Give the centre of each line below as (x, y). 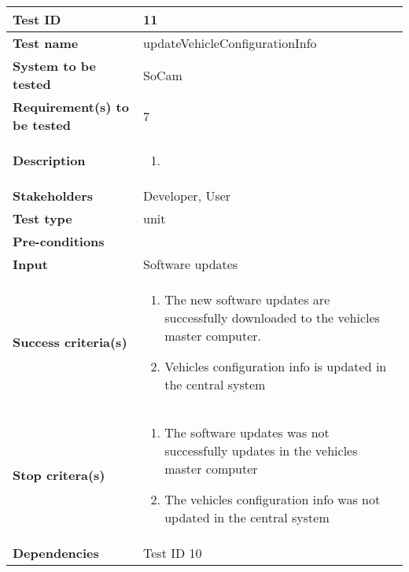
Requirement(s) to (71, 107)
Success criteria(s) (70, 342)
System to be (54, 66)
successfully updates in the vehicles (261, 450)
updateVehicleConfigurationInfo (230, 43)
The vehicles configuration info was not (273, 499)
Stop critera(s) (59, 475)
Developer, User (187, 196)
